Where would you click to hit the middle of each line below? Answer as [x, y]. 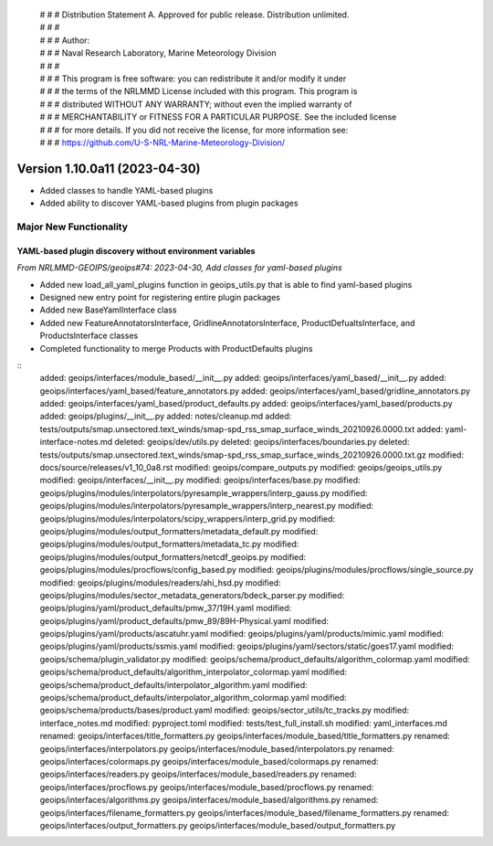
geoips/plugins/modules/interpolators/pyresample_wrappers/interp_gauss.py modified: [204, 492]
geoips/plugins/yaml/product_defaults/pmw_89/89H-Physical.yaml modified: [184, 620]
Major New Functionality [72, 227]
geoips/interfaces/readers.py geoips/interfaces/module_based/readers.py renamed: [198, 774]
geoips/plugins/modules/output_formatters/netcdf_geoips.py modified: [173, 556]
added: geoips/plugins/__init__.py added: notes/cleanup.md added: [166, 417]
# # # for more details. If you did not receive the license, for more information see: [194, 130]
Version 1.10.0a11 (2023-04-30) [109, 169]
